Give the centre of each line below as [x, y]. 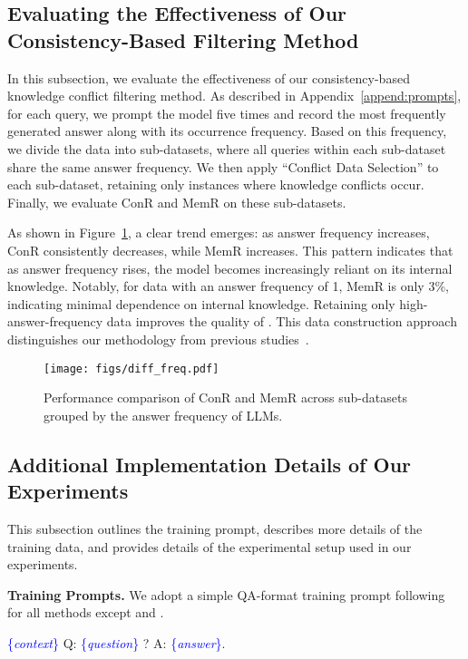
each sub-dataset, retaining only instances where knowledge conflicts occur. [216, 184]
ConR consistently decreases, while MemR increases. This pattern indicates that [230, 250]
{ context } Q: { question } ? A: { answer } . [117, 642]
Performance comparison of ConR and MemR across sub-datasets [225, 397]
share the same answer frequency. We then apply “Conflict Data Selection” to [223, 166]
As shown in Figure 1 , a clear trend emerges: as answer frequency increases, [219, 233]
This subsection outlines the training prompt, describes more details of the [215, 528]
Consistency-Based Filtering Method [183, 39]
